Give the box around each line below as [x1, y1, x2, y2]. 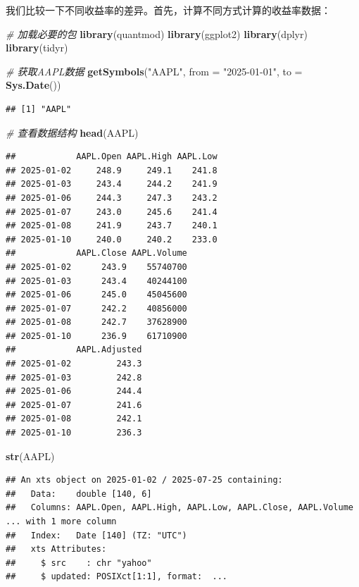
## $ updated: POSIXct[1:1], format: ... [6, 571, 227, 582]
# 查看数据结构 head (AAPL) [6, 125, 139, 140]
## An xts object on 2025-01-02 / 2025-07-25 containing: [6, 475, 283, 486]
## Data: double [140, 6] [6, 488, 152, 499]
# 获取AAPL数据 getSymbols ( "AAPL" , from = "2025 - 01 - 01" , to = [6, 63, 303, 78]
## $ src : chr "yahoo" [6, 557, 152, 568]
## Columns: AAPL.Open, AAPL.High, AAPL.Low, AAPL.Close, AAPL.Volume [6, 502, 353, 513]
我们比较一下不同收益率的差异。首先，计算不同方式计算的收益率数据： [6, 3, 331, 17]
